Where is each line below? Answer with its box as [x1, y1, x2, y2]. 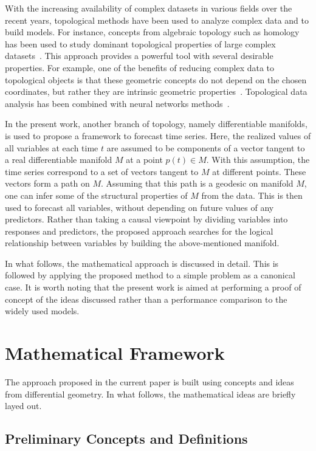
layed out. [5, 399, 42, 412]
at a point [126, 153, 163, 166]
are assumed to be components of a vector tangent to [106, 141, 305, 154]
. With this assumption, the [206, 153, 310, 166]
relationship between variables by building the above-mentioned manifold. [5, 236, 280, 249]
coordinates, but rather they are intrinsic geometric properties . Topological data [5, 85, 307, 98]
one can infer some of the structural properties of [5, 188, 188, 201]
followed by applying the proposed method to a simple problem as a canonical [5, 269, 295, 281]
